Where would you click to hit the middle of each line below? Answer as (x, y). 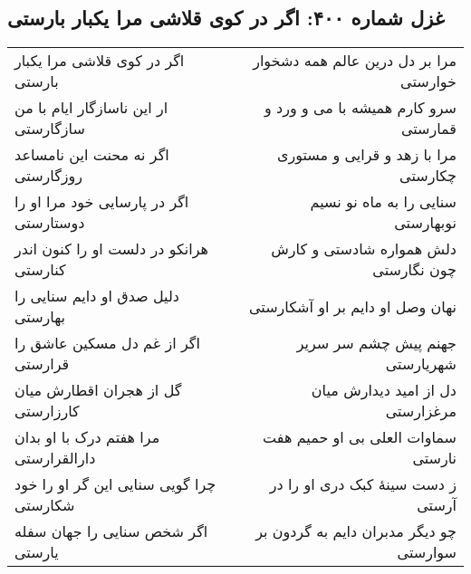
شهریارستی (421, 364)
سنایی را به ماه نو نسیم (383, 202)
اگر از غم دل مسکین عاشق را (107, 343)
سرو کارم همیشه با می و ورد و (360, 108)
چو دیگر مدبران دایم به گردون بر (356, 531)
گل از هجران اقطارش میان (98, 390)
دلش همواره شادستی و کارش (364, 249)
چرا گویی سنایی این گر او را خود (115, 484)
